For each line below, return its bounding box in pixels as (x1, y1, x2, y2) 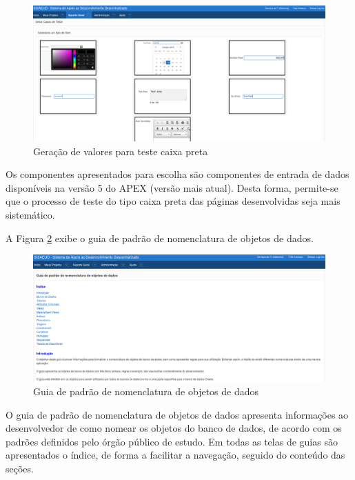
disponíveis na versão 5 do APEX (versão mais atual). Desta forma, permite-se (6, 180, 338, 194)
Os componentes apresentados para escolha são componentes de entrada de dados (6, 167, 349, 181)
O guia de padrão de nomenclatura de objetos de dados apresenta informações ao (6, 407, 349, 421)
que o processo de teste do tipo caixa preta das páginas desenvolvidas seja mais (6, 194, 341, 208)
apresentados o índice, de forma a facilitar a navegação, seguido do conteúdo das (6, 448, 345, 462)
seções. (6, 461, 34, 476)
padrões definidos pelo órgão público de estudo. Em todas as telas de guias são (6, 434, 338, 448)
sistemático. (6, 208, 55, 222)
